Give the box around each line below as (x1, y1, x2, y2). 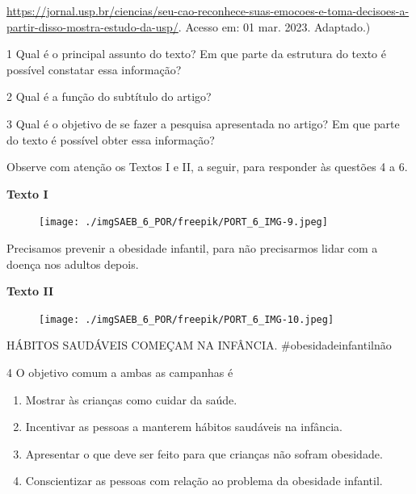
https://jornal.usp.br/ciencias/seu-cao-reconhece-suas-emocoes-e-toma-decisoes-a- (6, 2, 410, 19)
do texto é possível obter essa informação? (6, 131, 215, 148)
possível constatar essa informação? (6, 61, 182, 77)
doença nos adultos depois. (6, 255, 139, 272)
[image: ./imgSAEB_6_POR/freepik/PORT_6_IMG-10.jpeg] (39, 313, 334, 325)
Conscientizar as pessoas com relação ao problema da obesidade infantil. (25, 472, 383, 489)
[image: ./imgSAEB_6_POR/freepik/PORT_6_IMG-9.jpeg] (39, 216, 328, 228)
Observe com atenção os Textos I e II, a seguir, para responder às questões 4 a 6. (6, 158, 408, 175)
